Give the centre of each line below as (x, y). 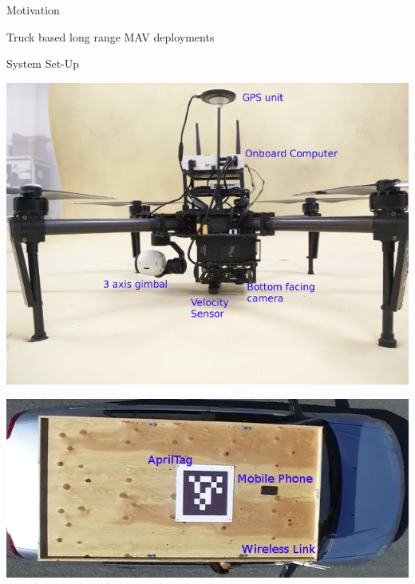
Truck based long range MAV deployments (111, 36)
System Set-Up (43, 63)
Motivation (33, 10)
